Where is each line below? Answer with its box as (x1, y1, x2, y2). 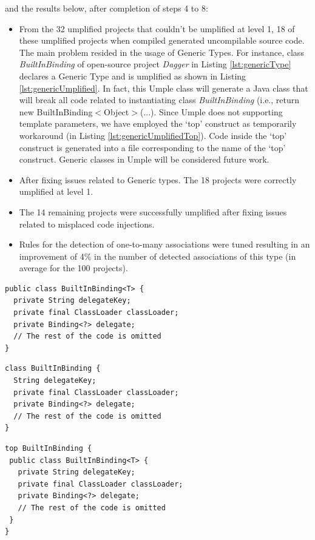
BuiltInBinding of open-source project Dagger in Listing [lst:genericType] (19, 58, 291, 70)
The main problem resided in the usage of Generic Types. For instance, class (19, 46, 304, 58)
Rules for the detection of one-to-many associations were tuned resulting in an (19, 238, 310, 251)
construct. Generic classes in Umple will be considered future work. (19, 153, 269, 166)
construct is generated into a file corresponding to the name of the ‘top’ (19, 141, 286, 154)
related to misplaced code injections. (19, 217, 155, 230)
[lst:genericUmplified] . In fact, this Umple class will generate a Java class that (19, 81, 308, 94)
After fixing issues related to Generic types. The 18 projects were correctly (19, 173, 297, 186)
